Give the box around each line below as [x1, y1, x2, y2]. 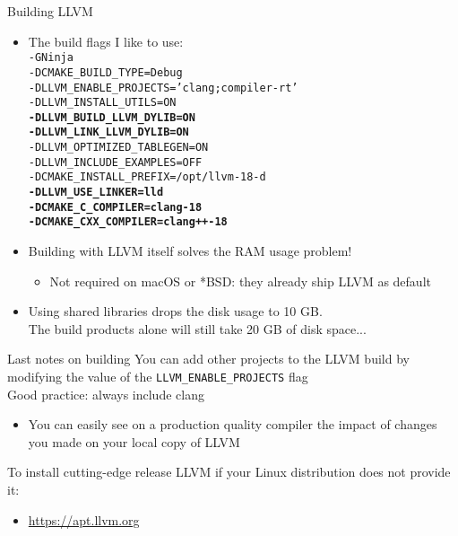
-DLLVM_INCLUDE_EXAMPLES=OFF [28, 155, 203, 169]
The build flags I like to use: [28, 31, 184, 50]
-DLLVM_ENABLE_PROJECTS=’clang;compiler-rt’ [28, 81, 298, 94]
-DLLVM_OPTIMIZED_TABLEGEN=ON [28, 141, 209, 154]
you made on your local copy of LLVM [28, 432, 240, 451]
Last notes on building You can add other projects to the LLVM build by [7, 349, 410, 368]
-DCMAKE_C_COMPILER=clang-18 [28, 200, 203, 214]
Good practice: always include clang [7, 384, 204, 403]
